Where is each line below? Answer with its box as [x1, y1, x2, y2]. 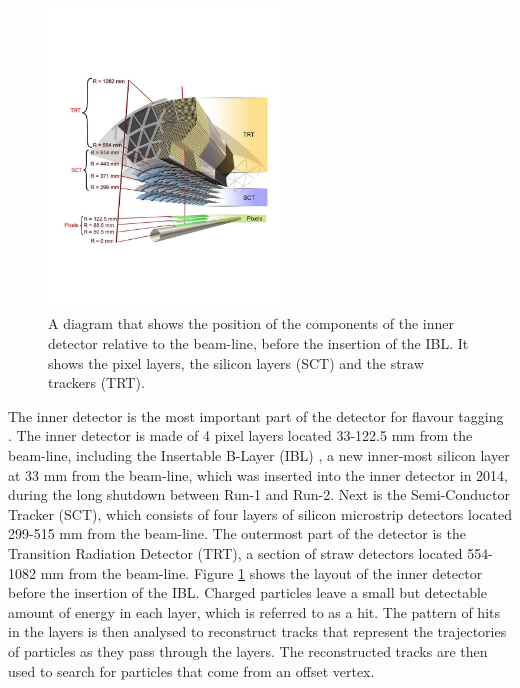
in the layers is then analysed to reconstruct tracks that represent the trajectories [8, 621, 507, 642]
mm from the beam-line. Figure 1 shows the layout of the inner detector [40, 562, 483, 583]
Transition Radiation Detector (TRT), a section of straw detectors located [8, 543, 463, 563]
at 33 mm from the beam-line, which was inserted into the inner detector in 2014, [8, 464, 508, 485]
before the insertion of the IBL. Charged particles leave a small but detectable [8, 582, 488, 603]
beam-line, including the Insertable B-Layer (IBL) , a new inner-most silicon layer [8, 445, 510, 466]
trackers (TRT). [48, 372, 145, 393]
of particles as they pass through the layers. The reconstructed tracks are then [8, 640, 488, 661]
